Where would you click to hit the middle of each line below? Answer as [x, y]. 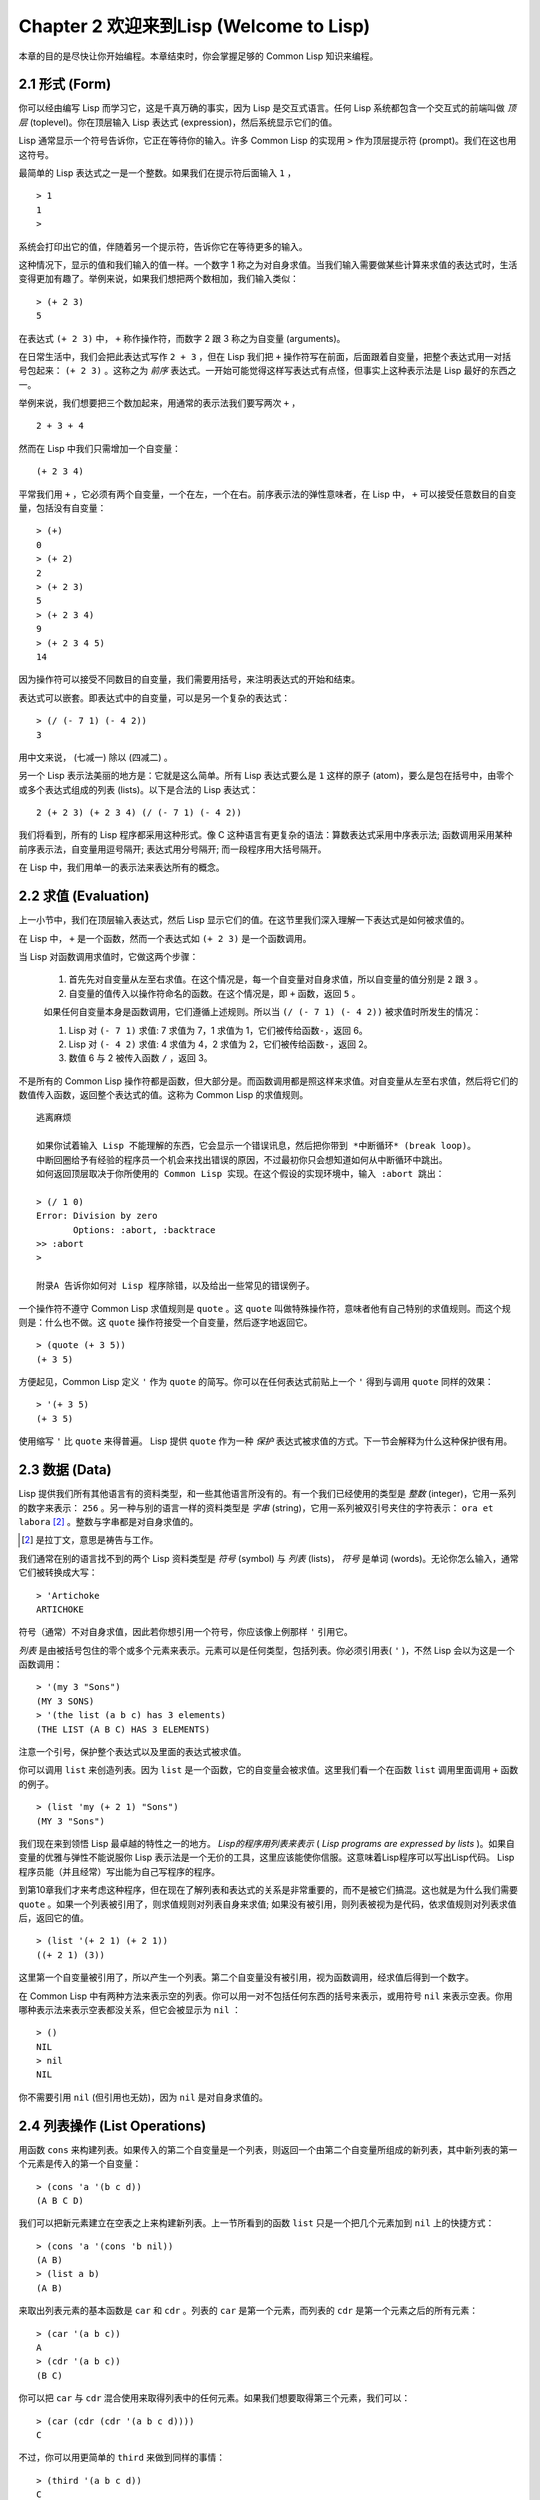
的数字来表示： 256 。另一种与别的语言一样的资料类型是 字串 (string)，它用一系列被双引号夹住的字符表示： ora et [256, 1507]
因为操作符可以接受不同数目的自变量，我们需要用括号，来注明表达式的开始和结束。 [189, 679]
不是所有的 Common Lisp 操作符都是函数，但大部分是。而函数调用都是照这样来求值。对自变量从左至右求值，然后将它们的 [268, 1081]
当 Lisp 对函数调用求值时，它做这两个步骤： [108, 956]
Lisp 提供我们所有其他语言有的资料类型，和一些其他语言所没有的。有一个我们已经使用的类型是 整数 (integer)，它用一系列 [267, 1494]
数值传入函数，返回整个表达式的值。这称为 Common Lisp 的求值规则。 [163, 1095]
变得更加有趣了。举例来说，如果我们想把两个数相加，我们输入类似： [158, 279]
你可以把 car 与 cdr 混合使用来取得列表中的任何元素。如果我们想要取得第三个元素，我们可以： [214, 2398]
